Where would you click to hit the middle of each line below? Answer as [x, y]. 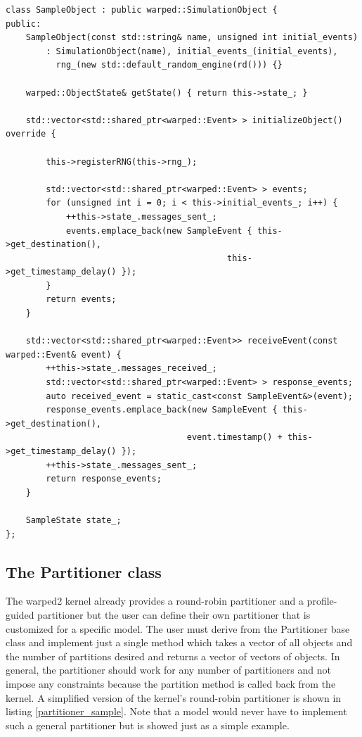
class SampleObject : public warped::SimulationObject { [142, 10]
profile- [322, 601]
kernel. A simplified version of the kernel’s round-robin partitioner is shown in [174, 697]
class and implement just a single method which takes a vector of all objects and [179, 642]
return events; [81, 300]
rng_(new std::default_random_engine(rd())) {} [169, 65]
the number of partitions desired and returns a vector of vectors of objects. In [173, 656]
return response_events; [104, 479]
